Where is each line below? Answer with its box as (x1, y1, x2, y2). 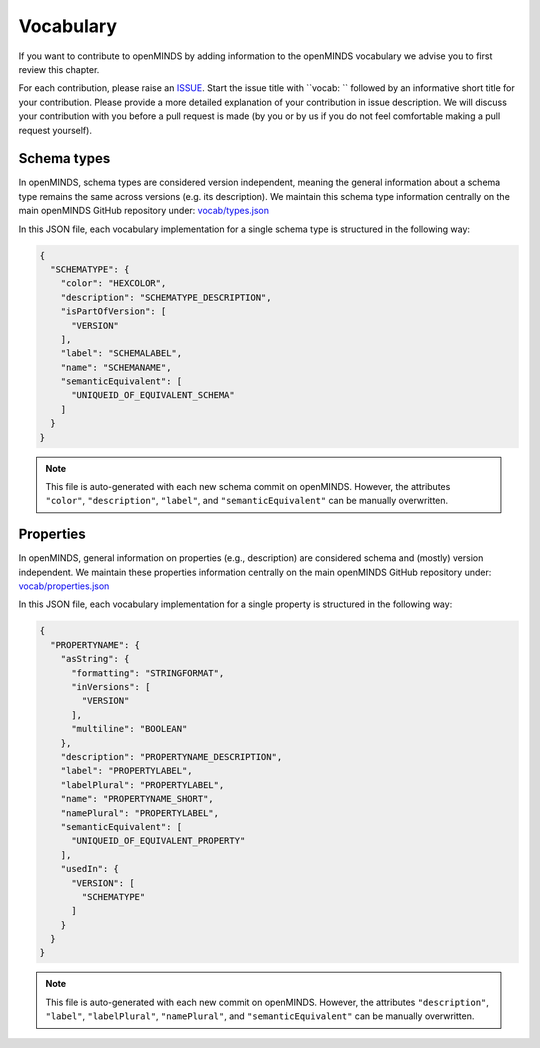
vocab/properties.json (18, 580, 110, 592)
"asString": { (60, 653, 130, 665)
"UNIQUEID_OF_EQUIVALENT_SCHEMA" (71, 390, 235, 401)
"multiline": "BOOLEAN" (71, 723, 188, 735)
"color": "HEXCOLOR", (60, 278, 167, 289)
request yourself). (18, 124, 92, 136)
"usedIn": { (60, 863, 120, 875)
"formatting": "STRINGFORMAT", (71, 667, 225, 679)
